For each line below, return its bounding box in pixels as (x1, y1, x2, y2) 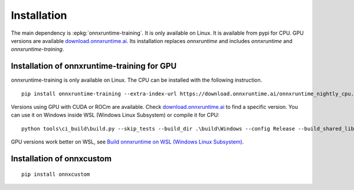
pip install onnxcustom (21, 171, 90, 178)
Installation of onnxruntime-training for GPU (11, 61, 177, 71)
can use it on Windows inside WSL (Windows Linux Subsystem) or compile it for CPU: (11, 112, 219, 119)
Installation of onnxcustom (11, 154, 112, 164)
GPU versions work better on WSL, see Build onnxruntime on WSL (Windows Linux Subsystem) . (11, 138, 244, 145)
